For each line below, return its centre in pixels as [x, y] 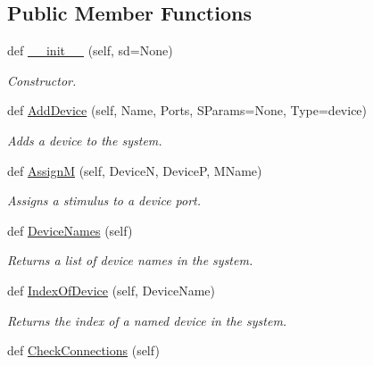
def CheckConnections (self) [83, 350]
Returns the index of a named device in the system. [147, 320]
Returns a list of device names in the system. [130, 260]
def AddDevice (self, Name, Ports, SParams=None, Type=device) [187, 110]
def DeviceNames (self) [70, 230]
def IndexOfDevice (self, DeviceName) [112, 290]
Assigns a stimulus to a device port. [104, 200]
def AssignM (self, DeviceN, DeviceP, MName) [135, 170]
